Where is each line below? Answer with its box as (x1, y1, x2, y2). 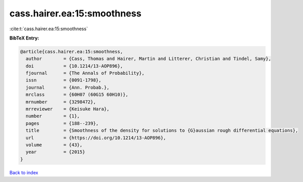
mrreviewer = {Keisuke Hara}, (26, 106, 110, 112)
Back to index (9, 169, 38, 175)
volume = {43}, (26, 142, 83, 148)
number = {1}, (26, 113, 80, 119)
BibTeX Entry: (9, 35, 39, 41)
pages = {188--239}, (26, 120, 99, 126)
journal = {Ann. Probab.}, (26, 85, 110, 90)
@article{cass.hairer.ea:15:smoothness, (20, 49, 123, 54)
